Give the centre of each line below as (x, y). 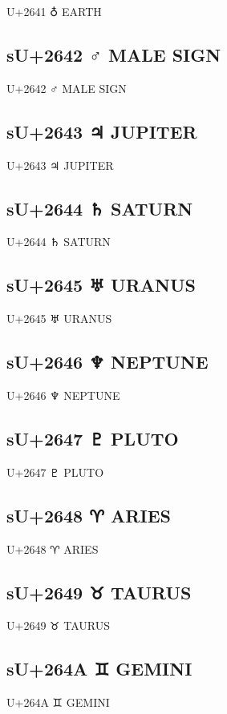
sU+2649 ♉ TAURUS (99, 592)
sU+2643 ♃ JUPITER (102, 131)
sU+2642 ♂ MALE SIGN (114, 54)
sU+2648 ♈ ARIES (89, 515)
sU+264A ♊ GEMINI (99, 669)
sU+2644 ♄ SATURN (100, 208)
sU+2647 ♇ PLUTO (93, 438)
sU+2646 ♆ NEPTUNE (107, 362)
